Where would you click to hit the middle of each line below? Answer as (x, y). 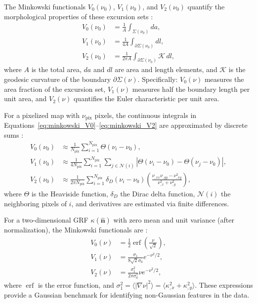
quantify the (206, 6)
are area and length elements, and (166, 69)
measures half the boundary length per (191, 89)
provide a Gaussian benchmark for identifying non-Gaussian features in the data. (127, 295)
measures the (224, 79)
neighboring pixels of (35, 203)
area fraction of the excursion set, (55, 89)
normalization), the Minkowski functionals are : (76, 230)
